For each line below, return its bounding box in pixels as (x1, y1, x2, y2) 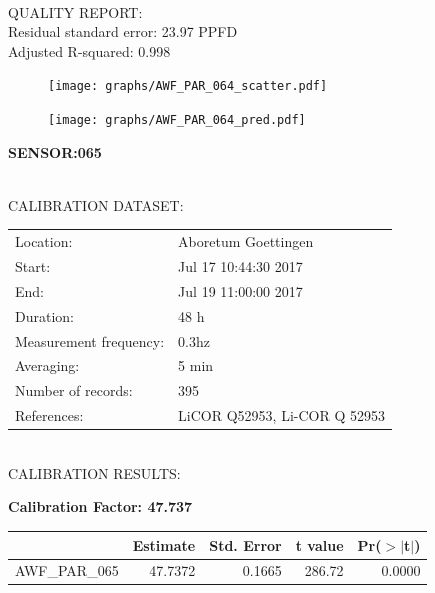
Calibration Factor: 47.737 (8, 496, 193, 517)
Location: (15, 231, 73, 252)
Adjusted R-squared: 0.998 (8, 40, 171, 61)
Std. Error (209, 534, 282, 555)
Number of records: (15, 380, 133, 401)
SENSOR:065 (8, 141, 102, 162)
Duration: (15, 305, 74, 326)
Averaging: (15, 355, 80, 376)
